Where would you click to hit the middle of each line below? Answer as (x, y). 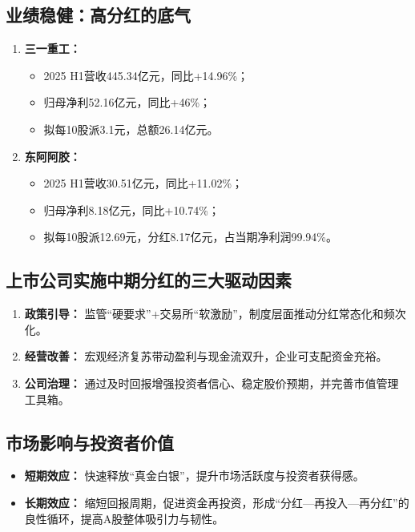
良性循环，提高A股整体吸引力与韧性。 (124, 518)
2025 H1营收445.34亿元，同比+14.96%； (146, 75)
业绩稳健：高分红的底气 (98, 15)
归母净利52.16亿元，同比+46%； (127, 102)
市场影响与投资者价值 (90, 442)
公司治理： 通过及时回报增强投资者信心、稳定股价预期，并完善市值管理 (212, 383)
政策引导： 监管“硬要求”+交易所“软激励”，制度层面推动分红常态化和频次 (215, 314)
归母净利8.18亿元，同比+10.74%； (131, 210)
